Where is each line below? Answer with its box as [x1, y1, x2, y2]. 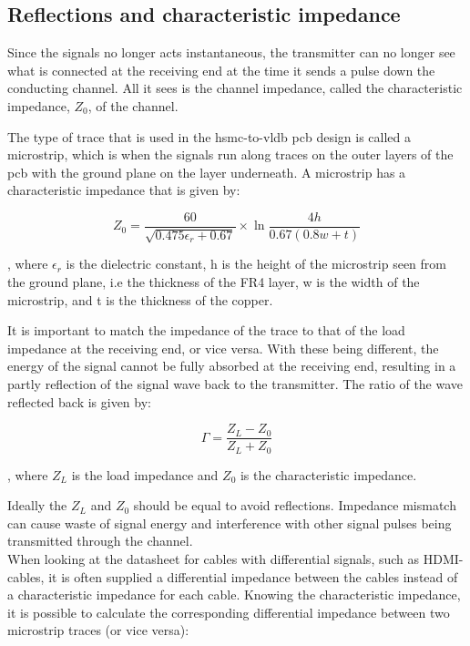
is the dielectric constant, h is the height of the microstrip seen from [66, 254, 446, 273]
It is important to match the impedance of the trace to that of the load [7, 321, 405, 340]
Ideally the [7, 496, 67, 515]
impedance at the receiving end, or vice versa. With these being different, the [7, 338, 439, 357]
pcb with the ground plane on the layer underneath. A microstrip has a [7, 162, 406, 181]
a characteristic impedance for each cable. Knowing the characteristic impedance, [7, 585, 461, 604]
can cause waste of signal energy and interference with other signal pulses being [7, 513, 452, 532]
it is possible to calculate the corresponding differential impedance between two [7, 602, 450, 621]
